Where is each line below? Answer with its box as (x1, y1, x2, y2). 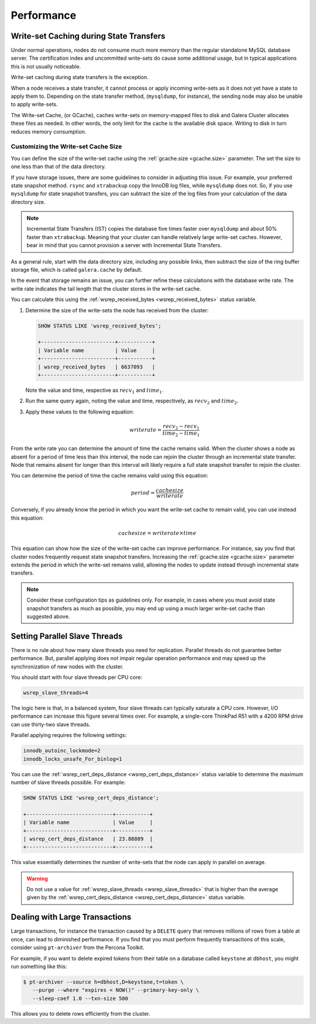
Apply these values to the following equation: (25, 408, 135, 415)
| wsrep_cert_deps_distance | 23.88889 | (23, 835, 153, 842)
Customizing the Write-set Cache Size (11, 142, 122, 151)
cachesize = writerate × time (118, 530, 197, 536)
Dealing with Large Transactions (11, 912, 132, 922)
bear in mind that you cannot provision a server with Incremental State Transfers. (26, 242, 222, 249)
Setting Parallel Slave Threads (11, 631, 123, 641)
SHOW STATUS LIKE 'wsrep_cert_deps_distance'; (23, 794, 159, 801)
